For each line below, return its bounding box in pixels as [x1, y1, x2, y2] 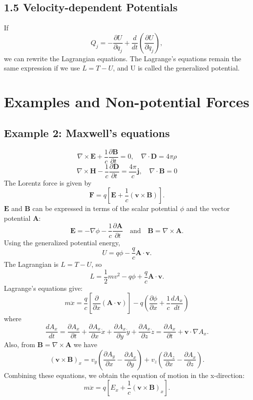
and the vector [186, 203, 230, 213]
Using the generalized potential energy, [4, 237, 120, 247]
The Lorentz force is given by [4, 177, 92, 188]
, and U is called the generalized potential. [113, 63, 240, 73]
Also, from [4, 339, 35, 350]
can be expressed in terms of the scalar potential [32, 203, 178, 213]
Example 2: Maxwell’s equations [4, 125, 170, 140]
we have [73, 339, 97, 350]
